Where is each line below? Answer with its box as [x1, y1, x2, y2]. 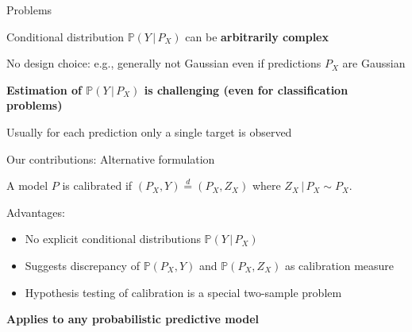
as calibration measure [284, 257, 395, 273]
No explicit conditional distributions [25, 230, 201, 247]
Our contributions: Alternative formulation [6, 150, 215, 167]
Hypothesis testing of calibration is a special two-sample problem [25, 284, 342, 300]
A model [6, 177, 48, 194]
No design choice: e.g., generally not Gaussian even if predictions [6, 55, 322, 71]
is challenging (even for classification [144, 81, 348, 98]
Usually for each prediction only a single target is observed [6, 123, 292, 140]
